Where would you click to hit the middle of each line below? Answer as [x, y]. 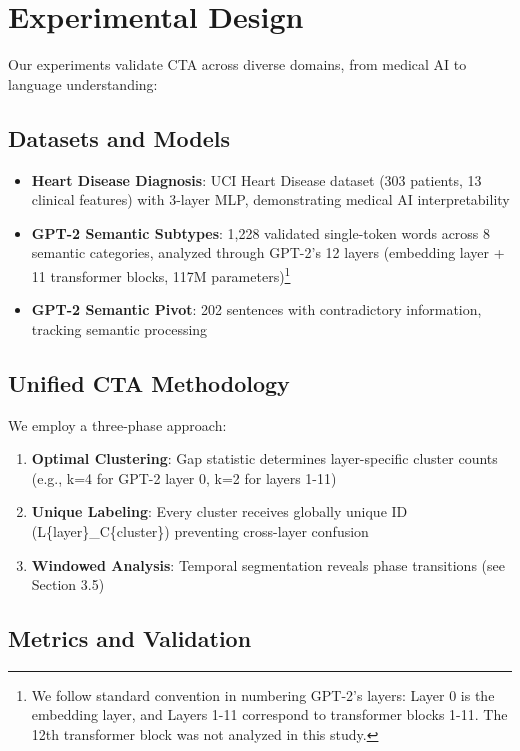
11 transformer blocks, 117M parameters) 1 [161, 274]
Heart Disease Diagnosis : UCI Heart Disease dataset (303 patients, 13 [256, 179]
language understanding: [83, 83]
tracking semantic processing [119, 328]
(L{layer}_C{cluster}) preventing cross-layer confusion [200, 530]
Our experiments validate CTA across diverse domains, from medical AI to [237, 64]
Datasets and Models [119, 137]
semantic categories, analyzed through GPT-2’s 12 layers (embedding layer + [268, 252]
